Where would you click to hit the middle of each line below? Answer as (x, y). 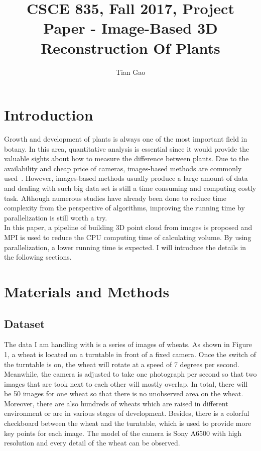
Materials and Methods (87, 291)
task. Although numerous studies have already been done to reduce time (115, 198)
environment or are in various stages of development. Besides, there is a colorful (127, 413)
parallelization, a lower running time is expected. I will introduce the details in (125, 247)
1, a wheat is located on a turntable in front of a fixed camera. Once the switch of (130, 354)
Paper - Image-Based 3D (130, 28)
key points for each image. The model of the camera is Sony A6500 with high (123, 433)
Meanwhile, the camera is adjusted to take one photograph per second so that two (130, 374)
